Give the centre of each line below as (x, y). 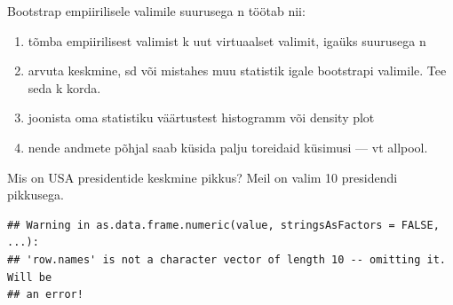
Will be (30, 277)
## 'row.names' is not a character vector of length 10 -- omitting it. (226, 259)
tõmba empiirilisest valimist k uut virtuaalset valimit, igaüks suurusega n (227, 40)
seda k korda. (64, 87)
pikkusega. (36, 195)
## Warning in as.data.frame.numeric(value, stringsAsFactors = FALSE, (223, 225)
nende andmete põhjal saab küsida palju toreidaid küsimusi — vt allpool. (228, 147)
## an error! (45, 295)
